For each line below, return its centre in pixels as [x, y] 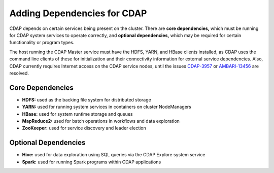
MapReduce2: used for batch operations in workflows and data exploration [101, 121]
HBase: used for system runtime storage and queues [77, 114]
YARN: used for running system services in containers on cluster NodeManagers [107, 107]
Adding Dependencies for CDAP [78, 13]
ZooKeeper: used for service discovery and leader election [84, 128]
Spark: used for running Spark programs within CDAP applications [92, 162]
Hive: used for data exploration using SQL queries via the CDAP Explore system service [114, 155]
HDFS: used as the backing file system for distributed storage [87, 99]
